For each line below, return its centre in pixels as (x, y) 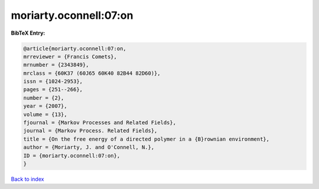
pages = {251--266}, (53, 89)
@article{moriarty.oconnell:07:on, (75, 48)
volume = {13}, (45, 114)
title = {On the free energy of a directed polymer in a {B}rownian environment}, (147, 139)
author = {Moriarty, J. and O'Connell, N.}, (89, 147)
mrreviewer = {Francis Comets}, (70, 57)
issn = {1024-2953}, (53, 82)
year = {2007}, (45, 106)
